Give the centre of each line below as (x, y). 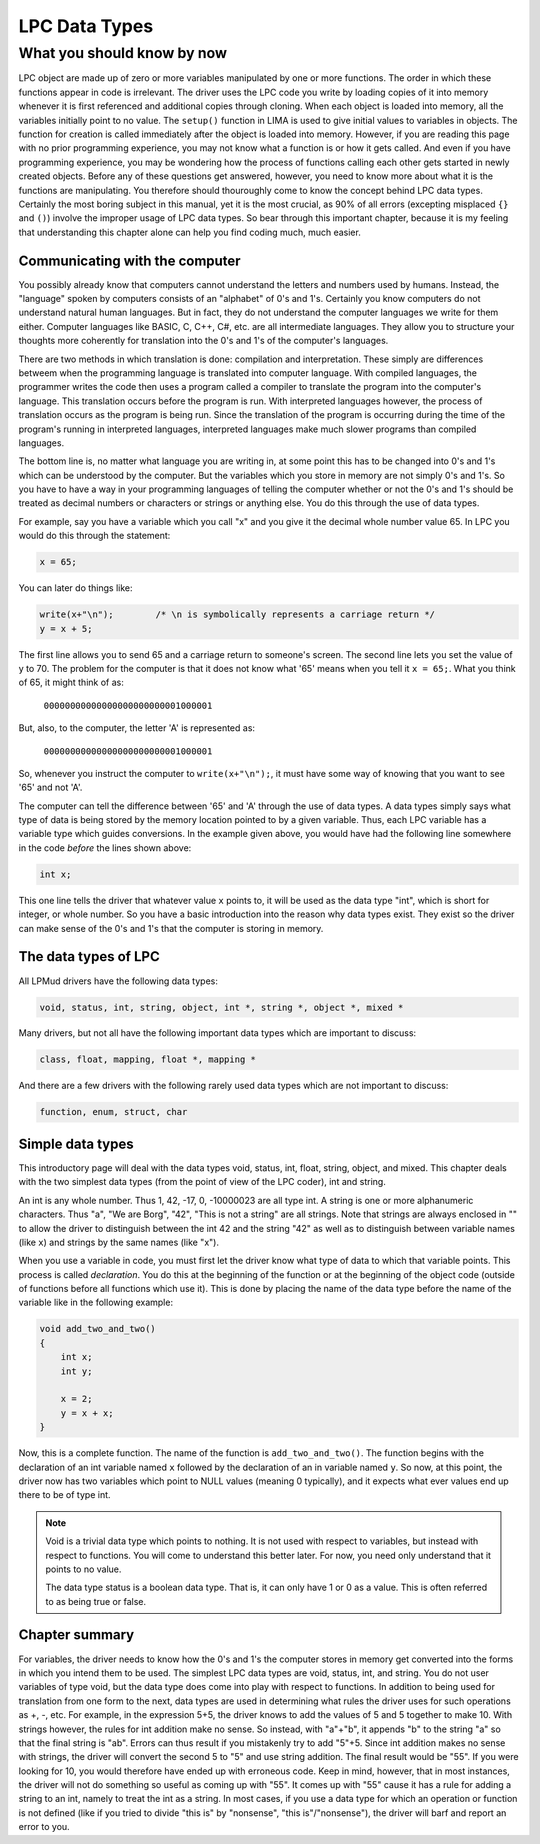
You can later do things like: (75, 588)
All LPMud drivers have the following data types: (118, 981)
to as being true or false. (96, 1601)
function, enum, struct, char (113, 1112)
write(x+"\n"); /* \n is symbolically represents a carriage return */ (237, 614)
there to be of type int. (64, 1495)
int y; (76, 1371)
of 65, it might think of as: (71, 682)
